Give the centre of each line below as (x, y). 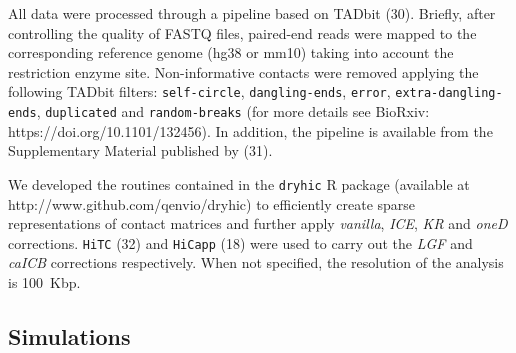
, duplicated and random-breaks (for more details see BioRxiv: (233, 111)
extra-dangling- (449, 93)
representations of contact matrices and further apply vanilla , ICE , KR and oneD (258, 223)
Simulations (69, 335)
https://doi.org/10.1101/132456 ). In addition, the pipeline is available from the (250, 130)
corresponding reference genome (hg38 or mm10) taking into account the (231, 52)
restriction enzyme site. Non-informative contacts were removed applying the (243, 71)
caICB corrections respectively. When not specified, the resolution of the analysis (256, 262)
